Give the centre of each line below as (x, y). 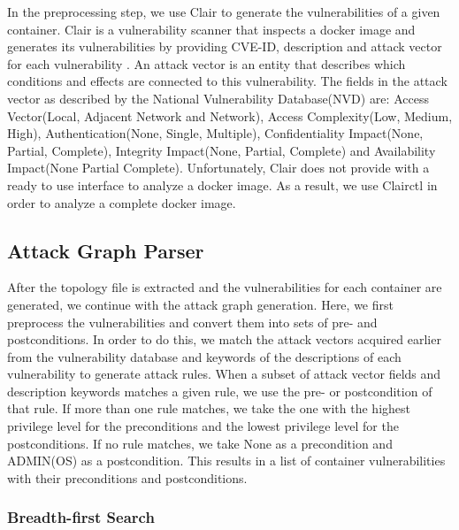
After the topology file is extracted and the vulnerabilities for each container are (225, 287)
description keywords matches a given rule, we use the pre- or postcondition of (220, 391)
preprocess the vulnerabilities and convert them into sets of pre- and (192, 322)
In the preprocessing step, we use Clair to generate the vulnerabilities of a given (224, 12)
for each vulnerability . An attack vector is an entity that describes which (207, 63)
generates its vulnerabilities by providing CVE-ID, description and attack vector (225, 46)
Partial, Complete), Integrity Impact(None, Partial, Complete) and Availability (222, 150)
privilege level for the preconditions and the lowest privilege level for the (203, 426)
